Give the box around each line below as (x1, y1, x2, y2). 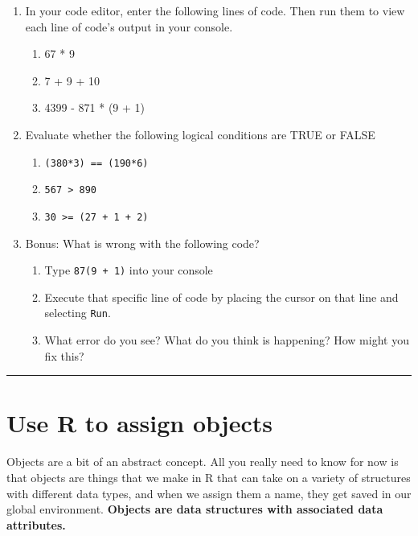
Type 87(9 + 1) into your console (44, 262, 213, 278)
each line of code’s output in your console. (25, 18, 233, 35)
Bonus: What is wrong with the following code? (25, 234, 260, 251)
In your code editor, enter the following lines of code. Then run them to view (25, 2, 405, 19)
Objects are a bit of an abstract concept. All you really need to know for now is (6, 453, 399, 470)
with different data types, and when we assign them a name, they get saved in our (6, 484, 412, 501)
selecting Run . (44, 304, 111, 321)
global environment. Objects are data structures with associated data (6, 501, 383, 517)
